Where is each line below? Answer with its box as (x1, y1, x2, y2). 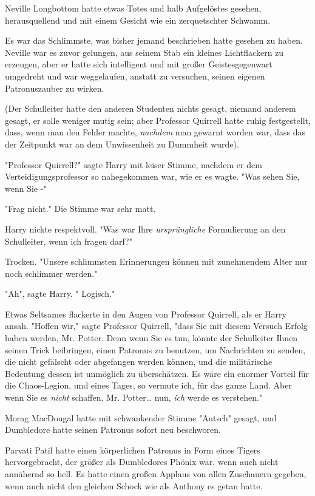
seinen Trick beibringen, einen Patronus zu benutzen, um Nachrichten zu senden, (5, 343, 306, 356)
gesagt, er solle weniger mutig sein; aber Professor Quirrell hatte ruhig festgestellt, (5, 114, 311, 126)
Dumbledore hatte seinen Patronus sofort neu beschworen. (5, 423, 221, 436)
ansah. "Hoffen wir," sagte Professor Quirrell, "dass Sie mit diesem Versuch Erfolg (5, 319, 308, 332)
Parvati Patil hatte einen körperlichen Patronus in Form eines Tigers (5, 443, 260, 456)
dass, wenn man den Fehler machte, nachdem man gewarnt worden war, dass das (5, 126, 305, 138)
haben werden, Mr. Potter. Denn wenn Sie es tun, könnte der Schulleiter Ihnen (5, 331, 298, 344)
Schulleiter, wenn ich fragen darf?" (5, 234, 132, 247)
